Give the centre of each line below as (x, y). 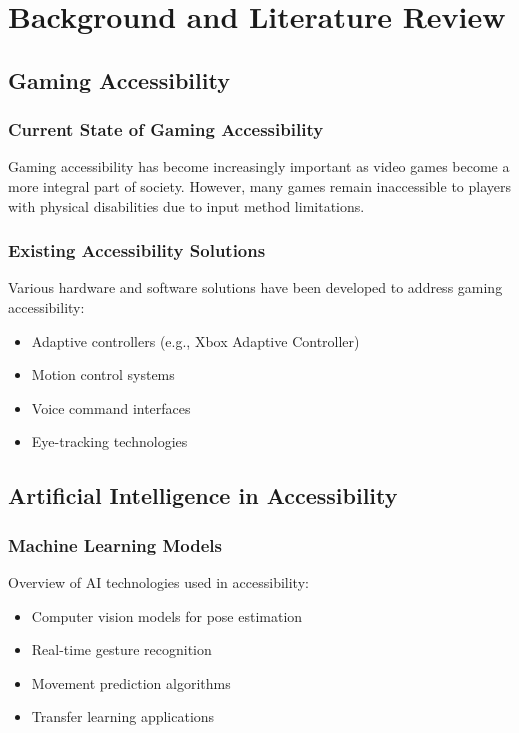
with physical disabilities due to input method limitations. (186, 205)
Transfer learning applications (123, 716)
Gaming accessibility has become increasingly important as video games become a (259, 166)
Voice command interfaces (111, 407)
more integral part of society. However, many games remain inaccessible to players (259, 185)
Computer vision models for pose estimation (167, 615)
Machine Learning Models (115, 544)
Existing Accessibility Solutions (137, 250)
